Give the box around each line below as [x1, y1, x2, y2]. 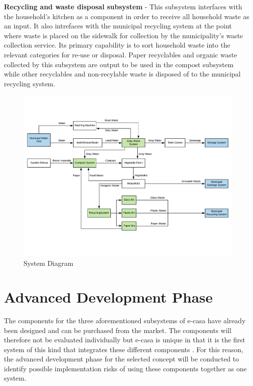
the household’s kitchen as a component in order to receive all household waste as [4, 11, 250, 21]
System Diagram [24, 258, 74, 268]
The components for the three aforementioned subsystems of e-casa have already [4, 315, 246, 325]
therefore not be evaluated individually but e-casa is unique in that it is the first [4, 335, 246, 345]
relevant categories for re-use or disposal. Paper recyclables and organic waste [4, 49, 237, 59]
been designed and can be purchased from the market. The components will [4, 325, 231, 335]
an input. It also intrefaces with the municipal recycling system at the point [4, 21, 232, 31]
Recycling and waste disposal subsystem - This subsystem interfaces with [4, 1, 242, 11]
